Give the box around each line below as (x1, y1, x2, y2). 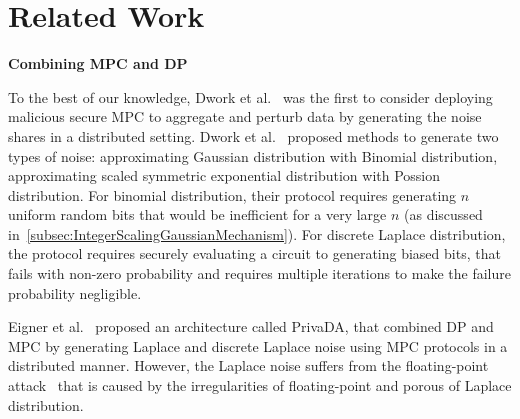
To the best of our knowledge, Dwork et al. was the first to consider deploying (8, 86, 493, 107)
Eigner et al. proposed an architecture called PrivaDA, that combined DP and (8, 316, 494, 337)
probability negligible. (8, 282, 142, 303)
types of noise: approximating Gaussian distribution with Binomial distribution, (8, 145, 498, 166)
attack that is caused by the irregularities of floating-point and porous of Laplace (8, 375, 512, 396)
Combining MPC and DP (8, 53, 188, 74)
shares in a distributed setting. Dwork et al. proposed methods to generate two (8, 125, 499, 146)
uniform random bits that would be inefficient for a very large (8, 204, 387, 225)
